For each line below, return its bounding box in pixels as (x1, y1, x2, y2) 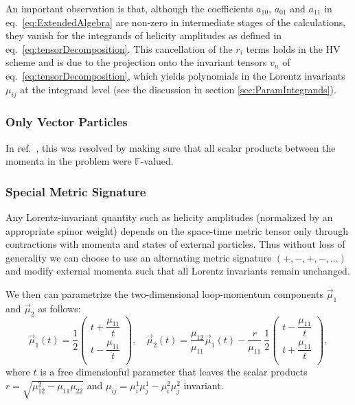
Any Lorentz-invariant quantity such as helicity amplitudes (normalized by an (5, 209, 333, 224)
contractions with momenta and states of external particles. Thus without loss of (5, 237, 345, 251)
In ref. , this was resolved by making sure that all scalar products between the (5, 140, 336, 154)
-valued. (140, 154, 174, 168)
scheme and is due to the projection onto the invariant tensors (5, 55, 267, 69)
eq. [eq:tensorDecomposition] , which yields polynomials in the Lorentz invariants (5, 68, 345, 82)
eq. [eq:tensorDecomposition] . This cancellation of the (5, 41, 233, 56)
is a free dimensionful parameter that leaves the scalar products (40, 364, 308, 379)
